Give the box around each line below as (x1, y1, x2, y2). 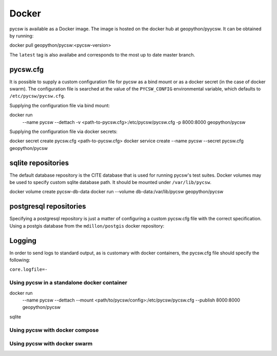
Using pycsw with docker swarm (9, 340, 93, 347)
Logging (9, 236, 37, 245)
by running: (9, 32, 34, 39)
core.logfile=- (9, 267, 48, 272)
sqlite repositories (9, 158, 69, 167)
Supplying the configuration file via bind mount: (9, 102, 110, 108)
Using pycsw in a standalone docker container (9, 279, 128, 286)
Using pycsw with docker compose (9, 326, 99, 333)
